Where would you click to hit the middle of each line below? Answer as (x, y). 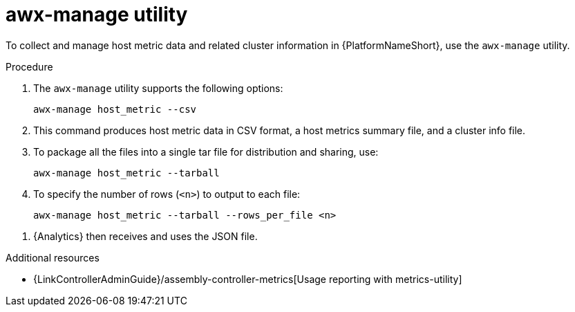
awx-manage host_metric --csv (115, 109)
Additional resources (53, 257)
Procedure (29, 66)
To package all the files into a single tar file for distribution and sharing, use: (206, 152)
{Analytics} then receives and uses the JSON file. (145, 236)
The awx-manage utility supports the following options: (158, 88)
